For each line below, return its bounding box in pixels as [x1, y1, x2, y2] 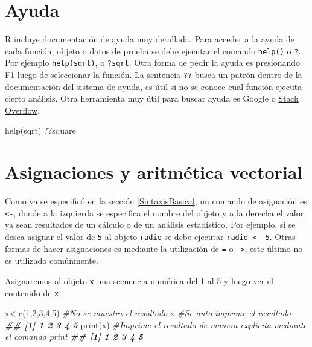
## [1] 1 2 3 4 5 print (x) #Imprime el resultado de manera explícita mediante [5, 318, 307, 331]
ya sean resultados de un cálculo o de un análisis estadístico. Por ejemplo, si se [5, 218, 296, 231]
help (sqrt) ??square [5, 124, 76, 137]
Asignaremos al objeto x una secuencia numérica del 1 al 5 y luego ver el [5, 274, 273, 287]
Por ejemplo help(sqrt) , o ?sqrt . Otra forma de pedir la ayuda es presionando [5, 56, 301, 69]
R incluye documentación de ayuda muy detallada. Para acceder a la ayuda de [5, 33, 294, 45]
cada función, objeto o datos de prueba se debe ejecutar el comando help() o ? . [5, 44, 301, 57]
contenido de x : [5, 286, 62, 299]
